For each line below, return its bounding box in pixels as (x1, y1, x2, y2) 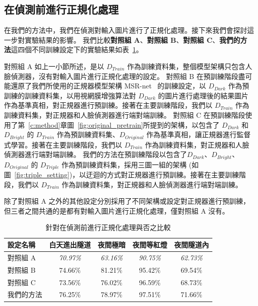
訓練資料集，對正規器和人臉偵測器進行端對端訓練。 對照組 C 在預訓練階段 (4, 109, 246, 120)
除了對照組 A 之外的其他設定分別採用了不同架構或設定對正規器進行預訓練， (4, 196, 250, 206)
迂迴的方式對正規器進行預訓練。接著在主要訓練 (86, 169, 239, 180)
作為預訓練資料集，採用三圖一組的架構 (62, 159, 187, 169)
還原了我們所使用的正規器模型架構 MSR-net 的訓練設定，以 (10, 80, 206, 91)
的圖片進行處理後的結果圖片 (158, 90, 249, 100)
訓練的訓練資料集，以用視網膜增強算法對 (4, 90, 136, 100)
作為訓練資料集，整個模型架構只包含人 (127, 61, 253, 71)
